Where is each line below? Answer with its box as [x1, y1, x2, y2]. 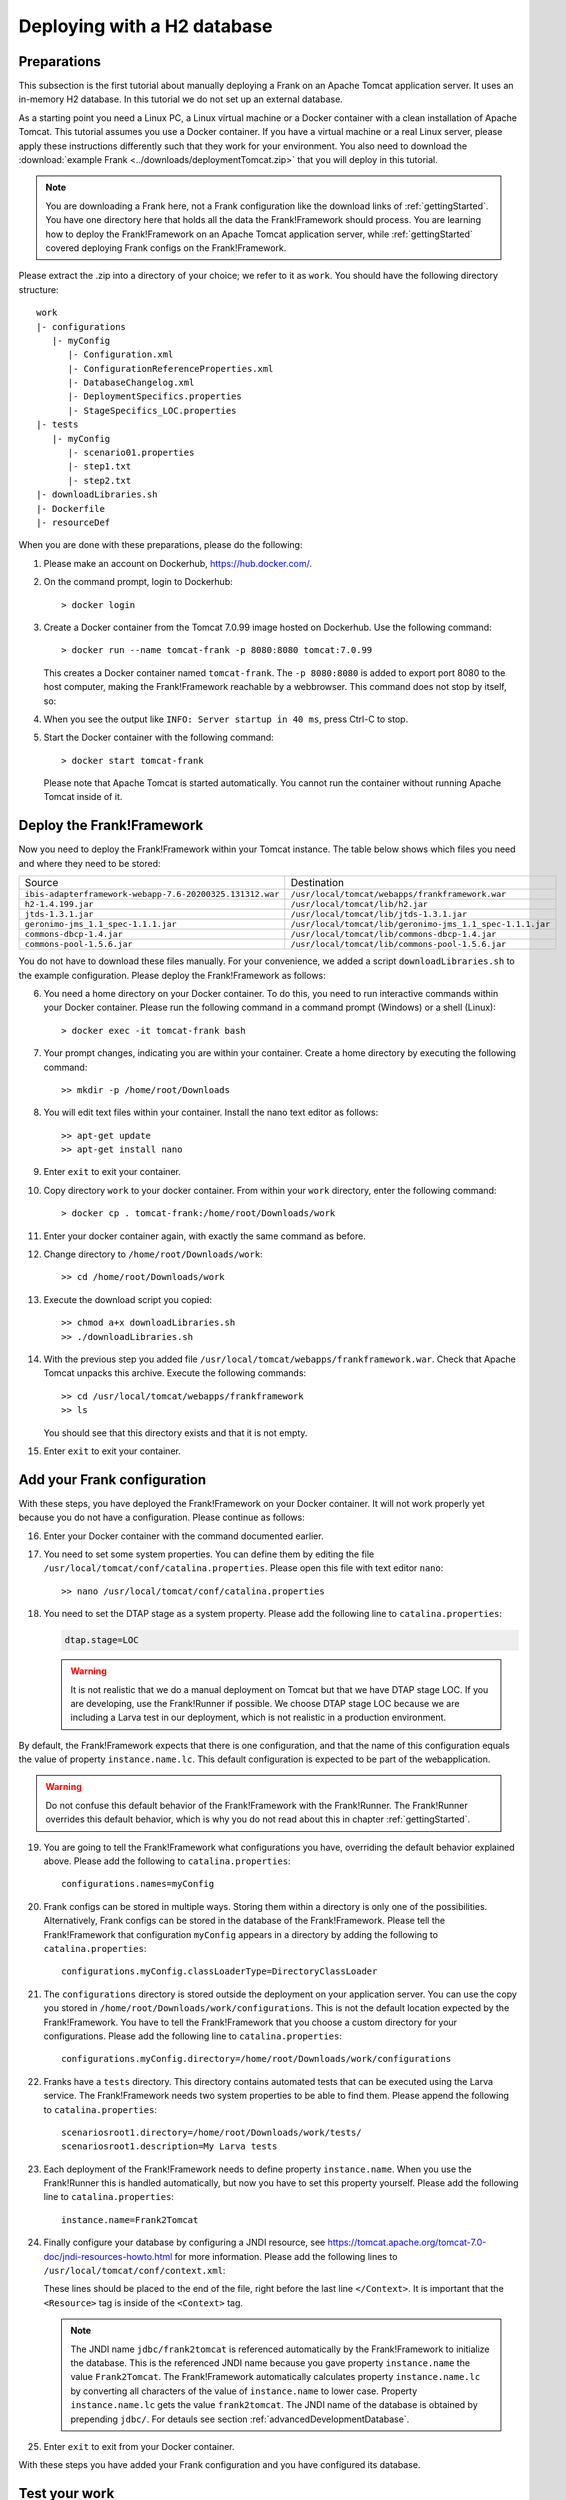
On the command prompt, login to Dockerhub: [43, 576, 234, 588]
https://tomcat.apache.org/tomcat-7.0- [327, 2236, 487, 2249]
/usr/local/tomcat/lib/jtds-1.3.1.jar [290, 909, 467, 920]
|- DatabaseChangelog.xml [67, 377, 195, 389]
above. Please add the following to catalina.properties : [43, 1855, 291, 1867]
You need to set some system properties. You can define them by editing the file [43, 1548, 375, 1560]
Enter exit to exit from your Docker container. [43, 2440, 235, 2452]
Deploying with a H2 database [18, 15, 273, 37]
